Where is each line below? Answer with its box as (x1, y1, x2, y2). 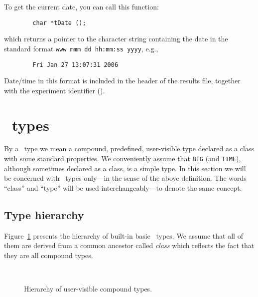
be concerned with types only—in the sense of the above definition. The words (4, 173, 247, 183)
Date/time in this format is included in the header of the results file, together (4, 75, 241, 86)
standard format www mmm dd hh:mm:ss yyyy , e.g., (4, 43, 158, 53)
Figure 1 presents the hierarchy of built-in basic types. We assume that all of (4, 230, 243, 241)
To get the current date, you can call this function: (4, 1, 159, 11)
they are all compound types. (4, 250, 93, 260)
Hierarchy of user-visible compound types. (24, 284, 152, 294)
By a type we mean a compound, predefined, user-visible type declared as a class (4, 143, 254, 154)
